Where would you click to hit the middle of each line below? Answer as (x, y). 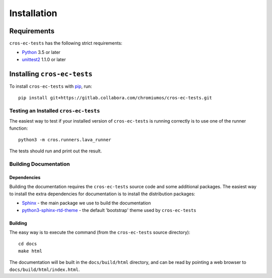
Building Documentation (40, 164)
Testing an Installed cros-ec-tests (55, 110)
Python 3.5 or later (41, 52)
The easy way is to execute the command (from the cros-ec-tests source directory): (100, 232)
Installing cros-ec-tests (51, 74)
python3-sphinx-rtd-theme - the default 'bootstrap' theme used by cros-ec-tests (109, 210)
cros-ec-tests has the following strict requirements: (66, 43)
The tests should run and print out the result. (56, 151)
